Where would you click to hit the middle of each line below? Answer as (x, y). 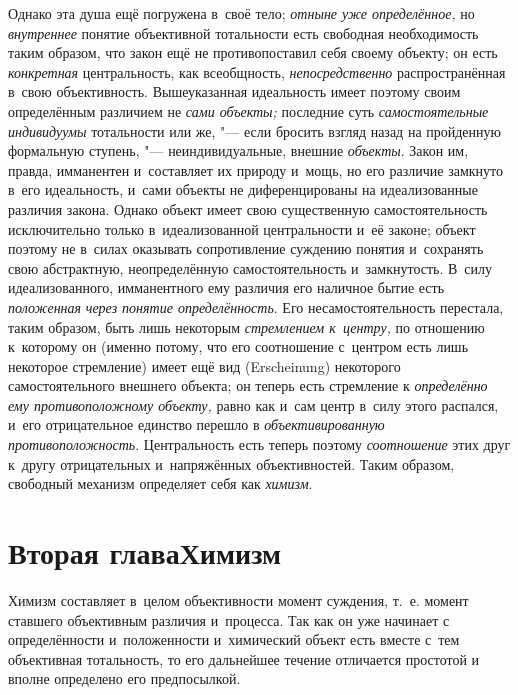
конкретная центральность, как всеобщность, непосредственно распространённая (257, 71)
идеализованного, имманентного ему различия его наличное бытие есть (226, 287)
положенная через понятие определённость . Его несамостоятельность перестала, (256, 306)
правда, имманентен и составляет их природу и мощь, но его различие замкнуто (255, 169)
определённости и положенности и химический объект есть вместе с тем (234, 639)
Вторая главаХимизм (145, 552)
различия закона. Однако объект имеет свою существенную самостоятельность (248, 208)
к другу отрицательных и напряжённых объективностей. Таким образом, (231, 463)
